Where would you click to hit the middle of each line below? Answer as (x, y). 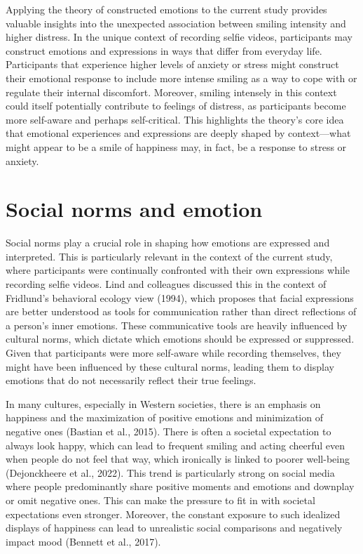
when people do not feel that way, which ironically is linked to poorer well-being (178, 459)
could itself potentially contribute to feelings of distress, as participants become (176, 106)
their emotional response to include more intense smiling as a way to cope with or (181, 78)
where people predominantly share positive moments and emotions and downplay (180, 486)
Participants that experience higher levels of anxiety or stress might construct (172, 64)
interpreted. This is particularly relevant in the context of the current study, (169, 256)
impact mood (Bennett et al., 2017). (83, 541)
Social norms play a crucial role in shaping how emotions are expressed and (168, 243)
